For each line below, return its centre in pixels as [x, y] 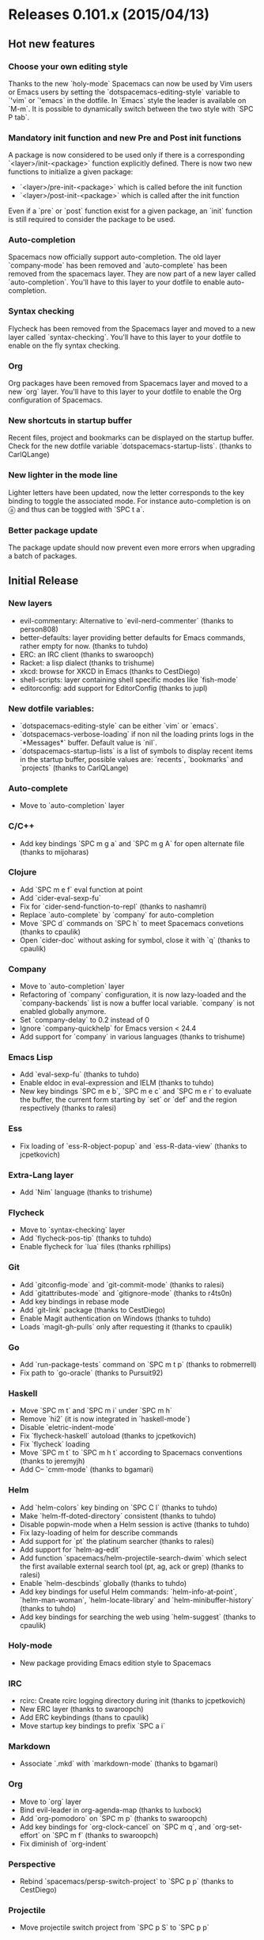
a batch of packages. [43, 555]
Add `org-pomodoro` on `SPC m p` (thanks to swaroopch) [113, 1818]
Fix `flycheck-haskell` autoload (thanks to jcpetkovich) [107, 1436]
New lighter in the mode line [63, 475]
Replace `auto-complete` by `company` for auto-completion [117, 915]
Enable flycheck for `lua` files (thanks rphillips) [95, 1247]
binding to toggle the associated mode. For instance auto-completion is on [130, 501]
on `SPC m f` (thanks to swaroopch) [100, 1835]
